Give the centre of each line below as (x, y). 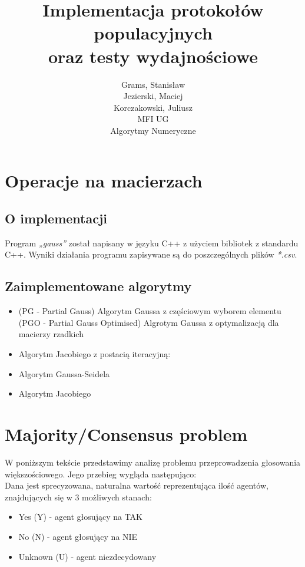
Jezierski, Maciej (153, 96)
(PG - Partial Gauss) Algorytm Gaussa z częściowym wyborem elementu (150, 311)
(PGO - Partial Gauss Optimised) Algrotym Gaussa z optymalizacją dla (149, 322)
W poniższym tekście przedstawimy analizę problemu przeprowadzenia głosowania (153, 462)
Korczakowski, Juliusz (153, 107)
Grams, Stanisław (153, 84)
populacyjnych (153, 33)
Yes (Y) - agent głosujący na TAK (80, 517)
